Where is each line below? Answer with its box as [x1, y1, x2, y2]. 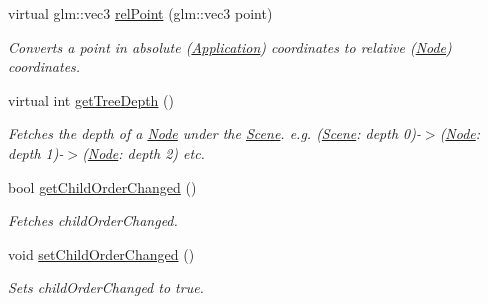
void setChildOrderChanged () [8, 243, 195, 264]
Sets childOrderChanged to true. [8, 277, 204, 298]
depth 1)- [8, 142, 64, 163]
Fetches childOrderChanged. [8, 210, 178, 231]
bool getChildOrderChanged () [8, 176, 197, 197]
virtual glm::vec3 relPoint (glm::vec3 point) [8, 3, 273, 23]
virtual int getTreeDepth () [8, 89, 174, 110]
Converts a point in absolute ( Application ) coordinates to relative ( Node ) [8, 36, 452, 57]
